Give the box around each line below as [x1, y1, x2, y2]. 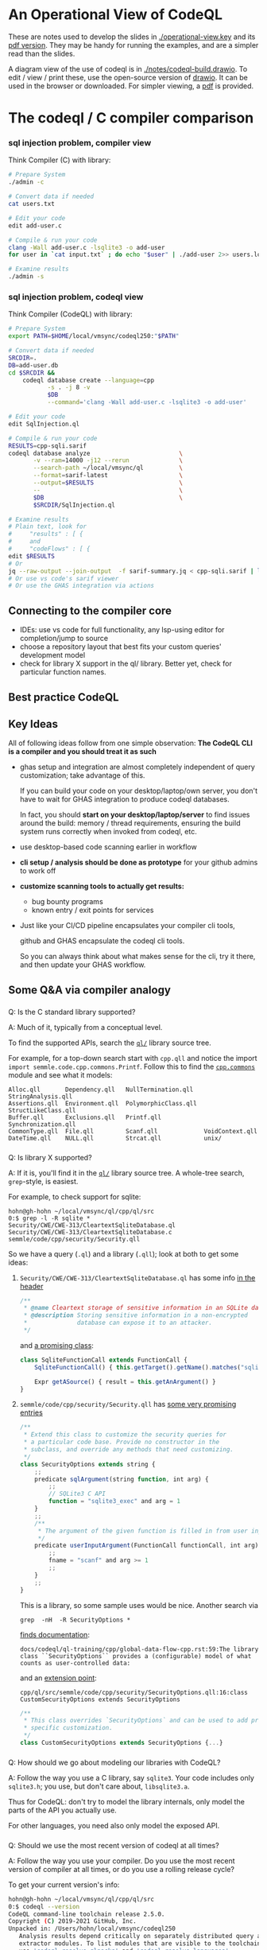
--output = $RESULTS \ [33, 479, 183, 487]
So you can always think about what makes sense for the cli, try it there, [19, 952, 256, 961]
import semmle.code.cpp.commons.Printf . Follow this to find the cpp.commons [8, 1062, 256, 1071]
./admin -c [8, 178, 44, 186]
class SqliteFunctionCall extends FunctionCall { [19, 1356, 188, 1364]
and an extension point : [19, 1672, 97, 1683]
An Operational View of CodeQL [8, 6, 223, 24]
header [19, 1281, 44, 1291]
